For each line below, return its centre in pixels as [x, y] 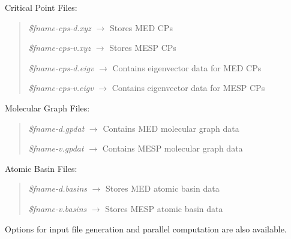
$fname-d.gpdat [56, 128]
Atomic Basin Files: [41, 168]
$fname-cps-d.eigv [61, 67]
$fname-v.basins [58, 208]
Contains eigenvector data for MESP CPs [188, 88]
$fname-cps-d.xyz [60, 27]
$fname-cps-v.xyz [60, 48]
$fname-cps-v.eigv [61, 88]
